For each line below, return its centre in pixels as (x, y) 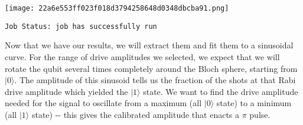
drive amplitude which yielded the (66, 91)
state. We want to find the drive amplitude (221, 91)
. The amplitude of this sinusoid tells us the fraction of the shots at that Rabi (155, 80)
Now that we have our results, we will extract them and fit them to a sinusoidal (149, 45)
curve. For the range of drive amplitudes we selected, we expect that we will (142, 56)
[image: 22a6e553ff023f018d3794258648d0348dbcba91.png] (117, 8)
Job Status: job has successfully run (81, 26)
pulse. (260, 114)
